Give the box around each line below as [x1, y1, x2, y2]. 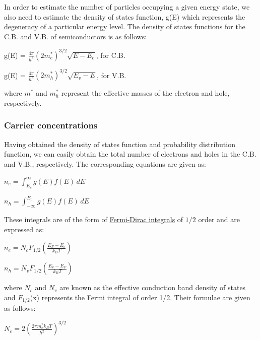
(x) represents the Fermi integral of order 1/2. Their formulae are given [30, 292, 250, 302]
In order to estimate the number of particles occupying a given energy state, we [4, 2, 250, 12]
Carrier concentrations [4, 119, 98, 131]
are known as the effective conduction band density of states [59, 282, 246, 293]
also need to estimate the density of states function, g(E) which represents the [4, 11, 245, 22]
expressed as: [4, 224, 44, 234]
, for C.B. [96, 49, 125, 60]
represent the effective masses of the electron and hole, [61, 88, 230, 98]
